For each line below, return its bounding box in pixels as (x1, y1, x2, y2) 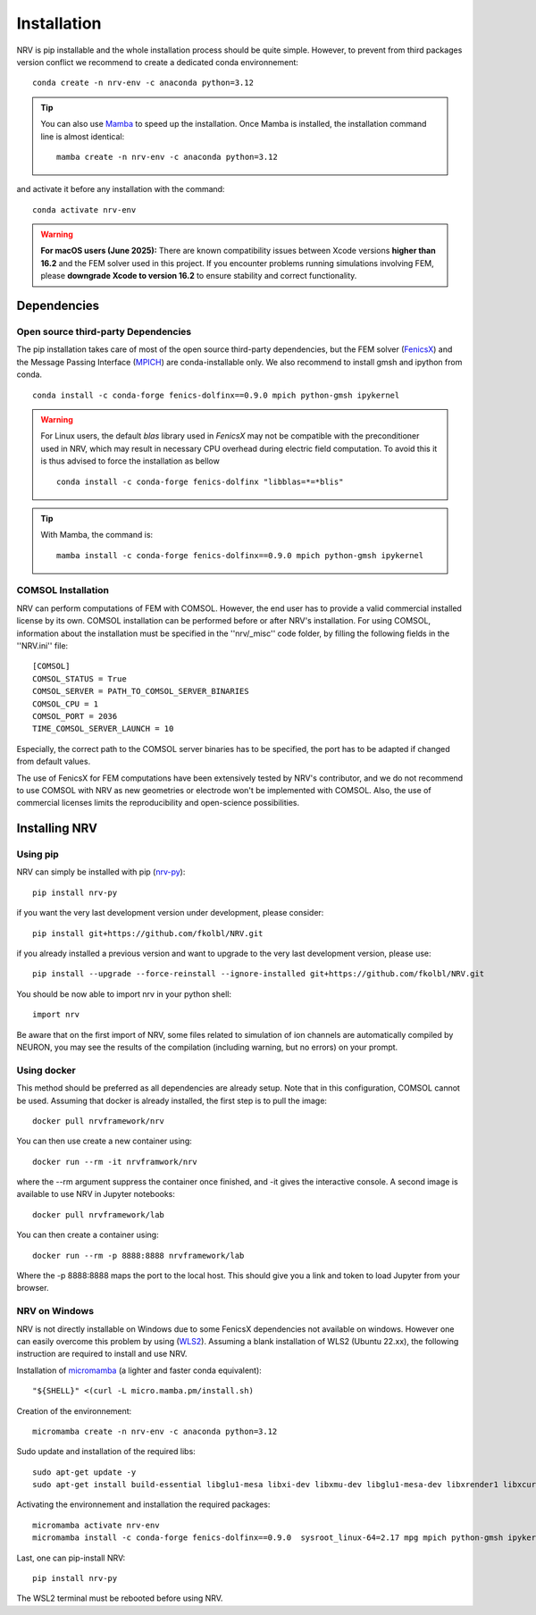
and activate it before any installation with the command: (16, 184, 225, 195)
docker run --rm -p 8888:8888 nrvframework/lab (32, 1251, 245, 1260)
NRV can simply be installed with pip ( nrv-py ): (16, 866, 186, 877)
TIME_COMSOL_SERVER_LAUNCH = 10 (32, 724, 174, 734)
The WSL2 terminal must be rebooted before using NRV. (16, 1593, 223, 1603)
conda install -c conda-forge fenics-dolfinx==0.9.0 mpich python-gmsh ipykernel (32, 389, 400, 400)
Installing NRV (16, 821, 98, 836)
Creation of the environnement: (16, 1405, 132, 1416)
